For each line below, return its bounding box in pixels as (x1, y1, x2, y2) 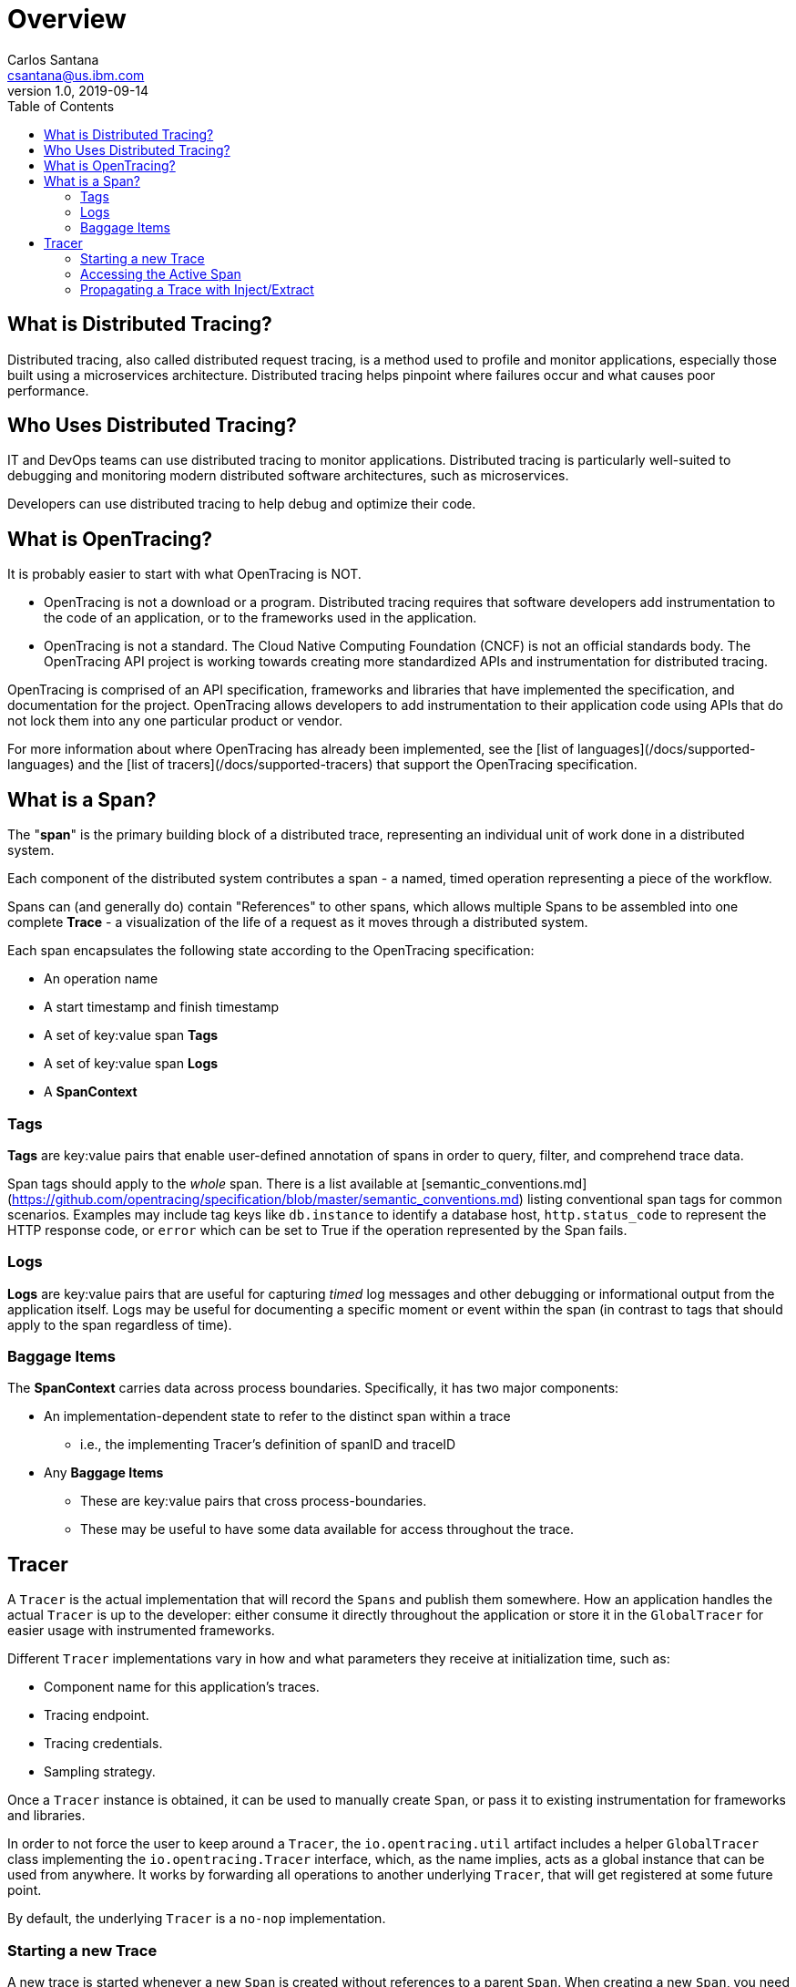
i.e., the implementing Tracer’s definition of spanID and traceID (80, 1436, 456, 1453)
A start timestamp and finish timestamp (44, 999, 280, 1015)
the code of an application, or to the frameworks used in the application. (44, 610, 477, 626)
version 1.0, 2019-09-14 (7, 82, 149, 98)
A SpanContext (44, 1084, 138, 1100)
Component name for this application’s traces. (44, 1679, 320, 1695)
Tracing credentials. (44, 1735, 163, 1752)
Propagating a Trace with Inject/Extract (80, 281, 314, 297)
